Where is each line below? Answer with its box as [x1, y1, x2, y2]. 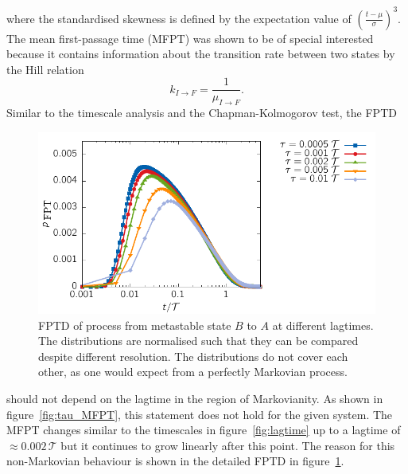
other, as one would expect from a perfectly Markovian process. [38, 363, 348, 380]
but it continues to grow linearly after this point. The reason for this [60, 437, 395, 453]
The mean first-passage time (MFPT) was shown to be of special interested [6, 29, 374, 46]
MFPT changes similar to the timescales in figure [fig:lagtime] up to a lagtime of [6, 421, 401, 438]
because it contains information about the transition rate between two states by [6, 45, 395, 62]
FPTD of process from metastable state [38, 316, 231, 333]
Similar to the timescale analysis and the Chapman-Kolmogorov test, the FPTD [6, 104, 397, 121]
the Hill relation [6, 61, 84, 77]
